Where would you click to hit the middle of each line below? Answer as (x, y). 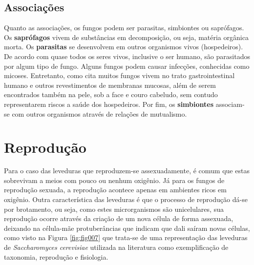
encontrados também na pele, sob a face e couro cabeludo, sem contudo (111, 94)
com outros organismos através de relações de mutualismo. (99, 113)
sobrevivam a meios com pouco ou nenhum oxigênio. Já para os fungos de (114, 180)
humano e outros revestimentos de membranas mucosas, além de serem (110, 85)
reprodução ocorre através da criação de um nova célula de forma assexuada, (119, 218)
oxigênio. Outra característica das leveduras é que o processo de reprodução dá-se (126, 199)
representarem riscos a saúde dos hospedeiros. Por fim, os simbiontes (109, 104)
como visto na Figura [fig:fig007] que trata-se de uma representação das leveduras (126, 237)
